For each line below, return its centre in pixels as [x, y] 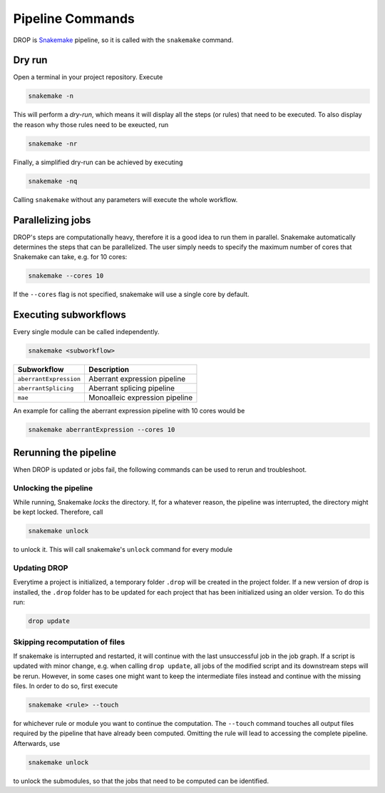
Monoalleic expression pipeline [141, 398]
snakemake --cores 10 [66, 276]
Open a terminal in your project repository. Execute [88, 77]
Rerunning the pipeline [65, 452]
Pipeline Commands [74, 19]
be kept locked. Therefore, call [58, 512]
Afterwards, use [37, 743]
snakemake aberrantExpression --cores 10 [102, 430]
